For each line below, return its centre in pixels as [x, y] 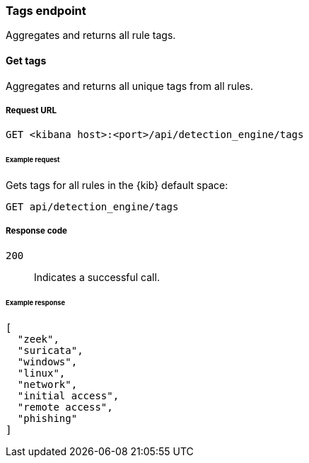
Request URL [31, 110]
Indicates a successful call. [97, 277]
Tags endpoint [46, 11]
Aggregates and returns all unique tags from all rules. [130, 86]
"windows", [47, 361]
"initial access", [68, 395]
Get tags [26, 60]
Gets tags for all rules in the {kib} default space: [117, 185]
